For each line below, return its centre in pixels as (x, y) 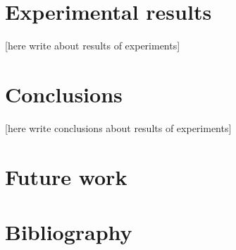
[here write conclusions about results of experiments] (118, 127)
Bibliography (69, 232)
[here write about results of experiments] (93, 46)
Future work (66, 176)
